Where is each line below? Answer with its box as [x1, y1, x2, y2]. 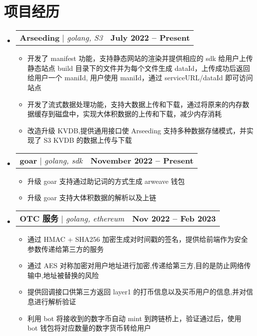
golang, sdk [44, 154, 83, 166]
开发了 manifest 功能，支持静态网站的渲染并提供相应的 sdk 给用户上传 [27, 53, 253, 63]
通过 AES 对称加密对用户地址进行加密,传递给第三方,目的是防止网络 [27, 260, 244, 271]
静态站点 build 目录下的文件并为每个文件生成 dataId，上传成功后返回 [27, 62, 250, 73]
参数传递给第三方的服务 [27, 243, 104, 254]
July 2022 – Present [110, 32, 190, 44]
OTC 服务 [19, 213, 58, 224]
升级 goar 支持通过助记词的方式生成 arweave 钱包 [27, 175, 185, 186]
